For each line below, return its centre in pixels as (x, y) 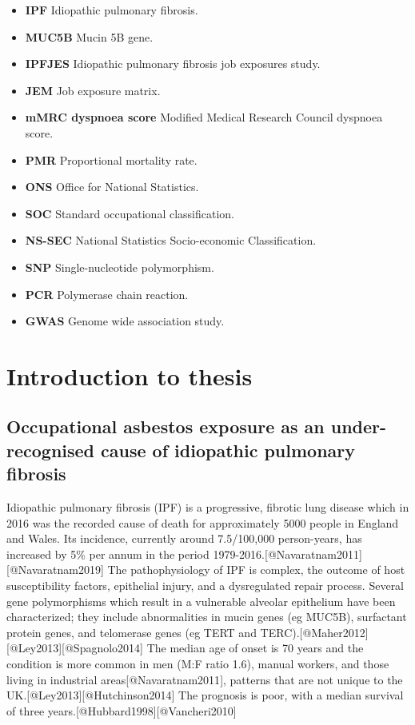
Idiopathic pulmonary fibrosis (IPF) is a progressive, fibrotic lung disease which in (208, 507)
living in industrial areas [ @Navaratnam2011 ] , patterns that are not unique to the (205, 679)
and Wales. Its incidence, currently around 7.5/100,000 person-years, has (184, 538)
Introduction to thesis (130, 375)
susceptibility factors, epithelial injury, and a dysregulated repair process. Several (206, 586)
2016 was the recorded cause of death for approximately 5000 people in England (203, 522)
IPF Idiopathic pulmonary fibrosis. (112, 10)
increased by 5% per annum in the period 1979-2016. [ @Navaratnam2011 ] (184, 554)
